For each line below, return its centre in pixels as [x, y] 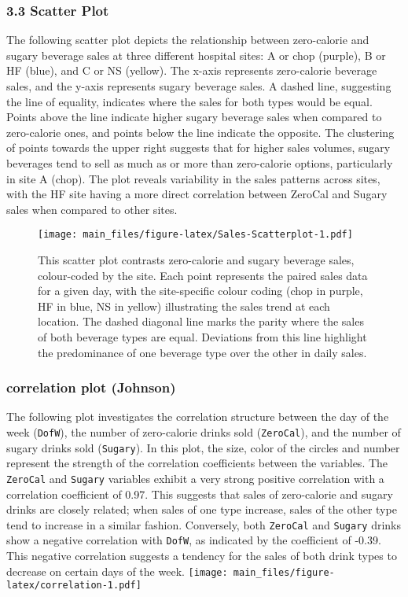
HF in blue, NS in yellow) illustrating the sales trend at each [184, 306]
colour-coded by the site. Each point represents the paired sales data [203, 275]
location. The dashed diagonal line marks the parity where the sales [201, 321]
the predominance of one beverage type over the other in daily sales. [202, 352]
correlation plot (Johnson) [91, 387]
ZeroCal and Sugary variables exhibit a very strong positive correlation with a [195, 478]
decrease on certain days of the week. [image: [117, 571]
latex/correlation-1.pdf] [74, 586]
